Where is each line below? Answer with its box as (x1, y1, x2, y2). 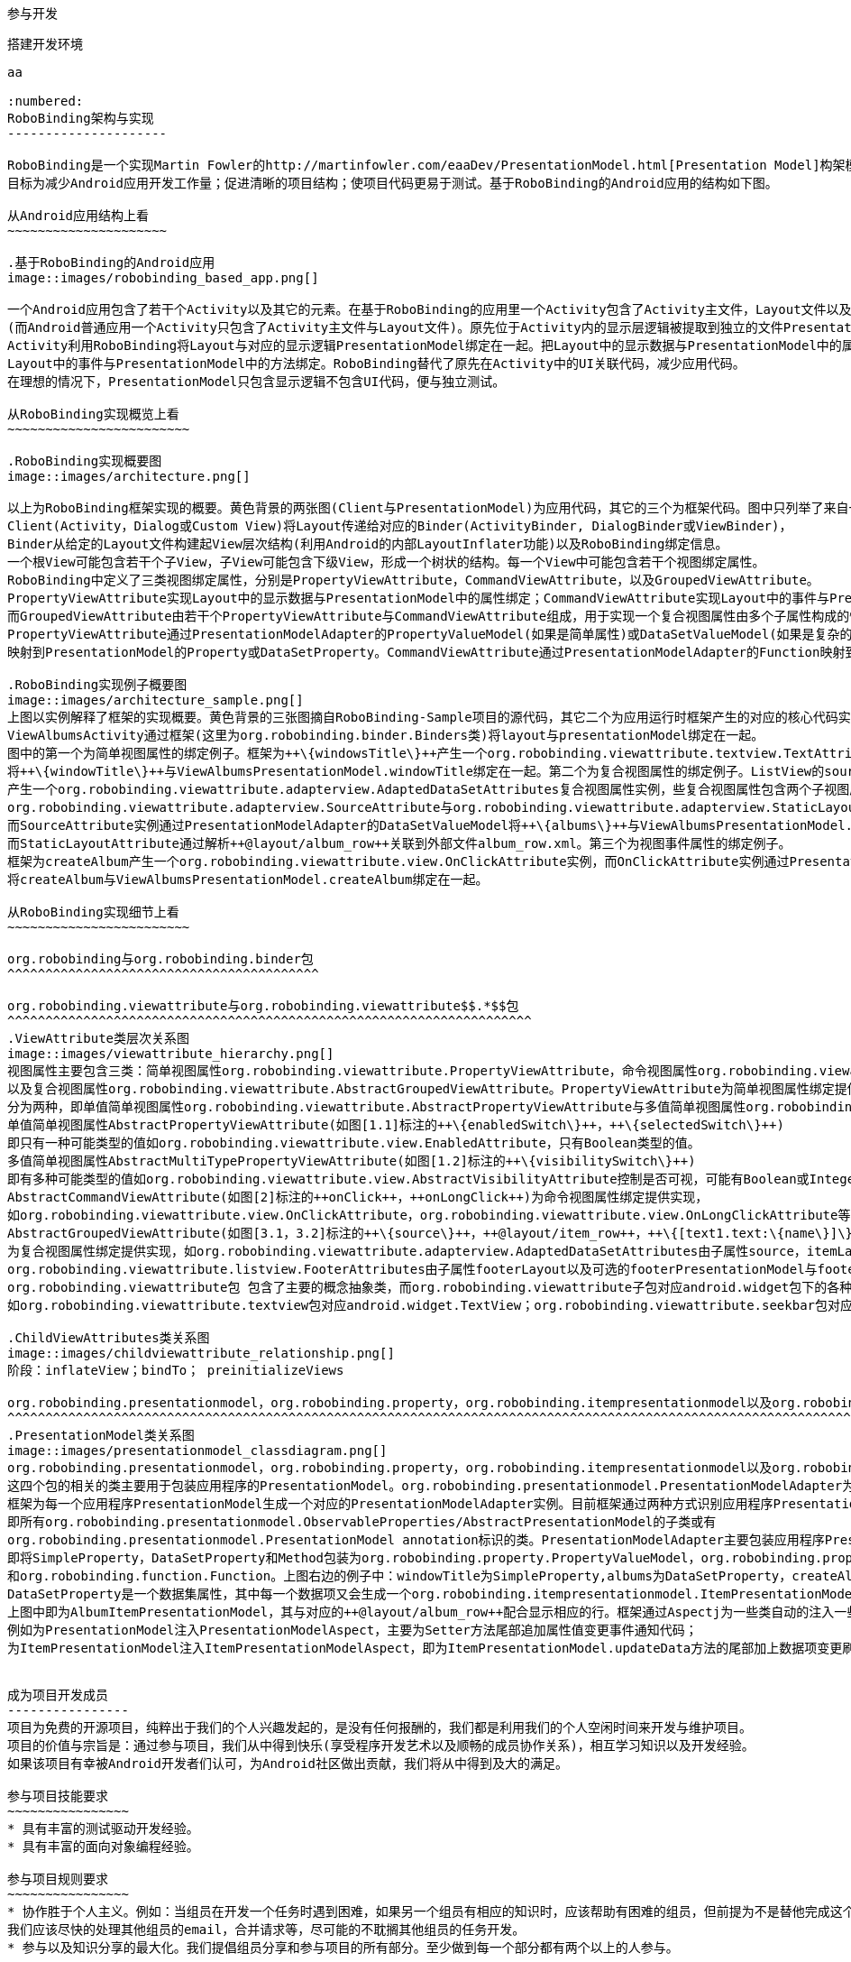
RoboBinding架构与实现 (7, 111, 154, 125)
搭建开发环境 (7, 36, 83, 51)
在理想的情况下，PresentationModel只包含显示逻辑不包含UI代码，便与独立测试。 (7, 374, 506, 389)
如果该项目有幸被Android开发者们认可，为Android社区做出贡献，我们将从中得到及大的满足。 (7, 1756, 568, 1771)
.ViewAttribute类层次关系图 (7, 1031, 190, 1045)
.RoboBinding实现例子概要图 (7, 677, 188, 692)
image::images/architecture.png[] (7, 469, 251, 484)
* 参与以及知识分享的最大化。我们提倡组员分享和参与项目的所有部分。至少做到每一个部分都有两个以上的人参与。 (7, 1940, 679, 1955)
